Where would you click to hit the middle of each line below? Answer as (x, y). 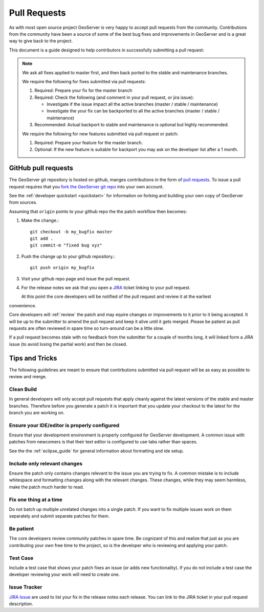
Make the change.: (40, 221)
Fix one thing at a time (36, 499)
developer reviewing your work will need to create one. (64, 574)
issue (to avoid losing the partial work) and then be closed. (68, 344)
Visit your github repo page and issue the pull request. (76, 278)
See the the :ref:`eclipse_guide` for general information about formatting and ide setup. (97, 451)
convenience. (23, 305)
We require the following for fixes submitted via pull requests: (84, 81)
